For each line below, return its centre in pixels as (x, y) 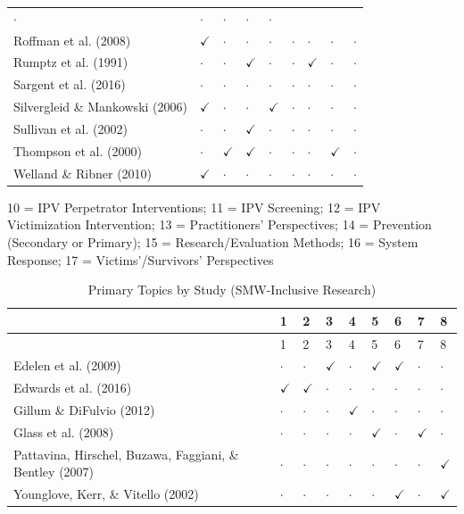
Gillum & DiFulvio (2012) (84, 410)
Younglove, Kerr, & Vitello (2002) (106, 494)
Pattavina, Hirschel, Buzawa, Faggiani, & (126, 454)
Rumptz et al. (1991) (71, 62)
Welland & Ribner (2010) (83, 173)
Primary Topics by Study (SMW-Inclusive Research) (232, 290)
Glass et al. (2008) (64, 431)
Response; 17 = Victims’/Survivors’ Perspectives (141, 259)
